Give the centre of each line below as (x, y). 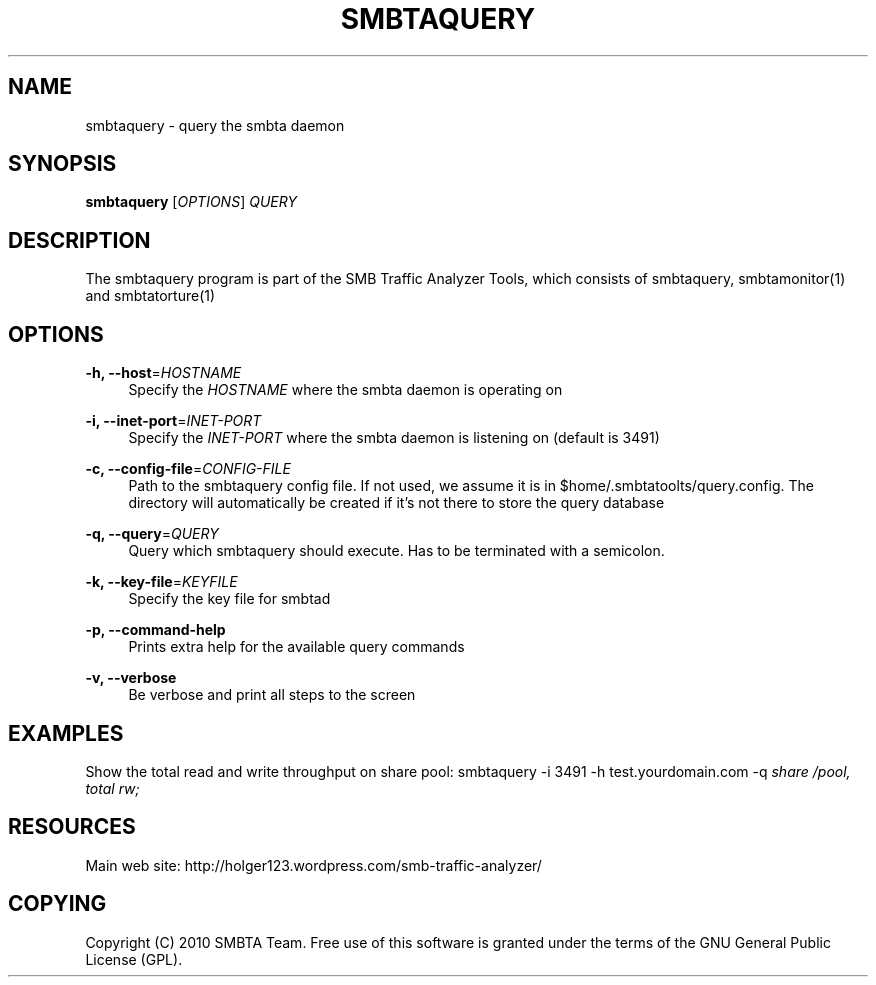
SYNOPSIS (62, 164)
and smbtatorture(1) (150, 296)
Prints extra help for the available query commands (296, 647)
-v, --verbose (131, 678)
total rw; (112, 788)
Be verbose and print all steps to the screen (272, 695)
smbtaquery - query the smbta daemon (215, 125)
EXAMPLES (66, 733)
